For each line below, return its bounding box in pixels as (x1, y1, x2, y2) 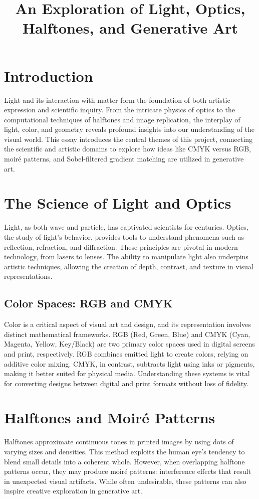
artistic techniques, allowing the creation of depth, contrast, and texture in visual (4, 261, 253, 271)
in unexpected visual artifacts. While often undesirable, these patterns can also (4, 475, 246, 486)
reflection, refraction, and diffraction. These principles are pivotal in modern (4, 241, 238, 252)
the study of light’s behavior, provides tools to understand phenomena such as (4, 231, 244, 242)
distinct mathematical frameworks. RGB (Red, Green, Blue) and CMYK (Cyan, (4, 328, 250, 339)
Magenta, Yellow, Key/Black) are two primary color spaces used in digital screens (4, 339, 255, 349)
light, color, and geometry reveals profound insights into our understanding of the (4, 124, 254, 134)
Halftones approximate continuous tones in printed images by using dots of (4, 436, 234, 447)
